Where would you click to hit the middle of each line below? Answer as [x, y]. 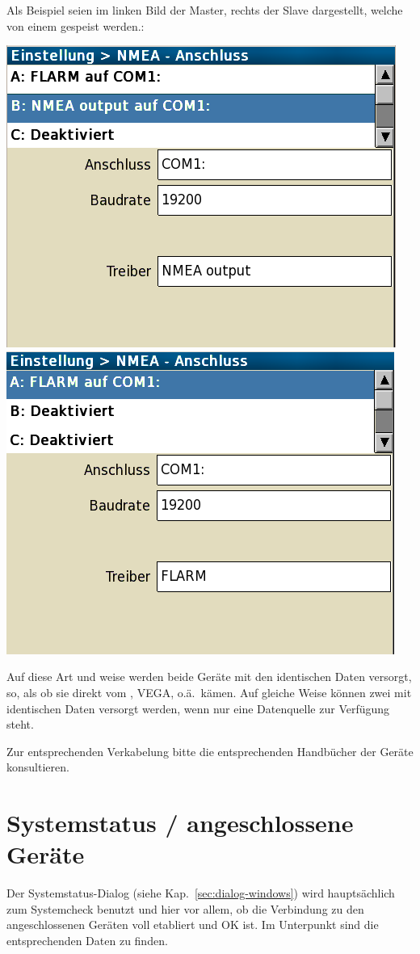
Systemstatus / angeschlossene [180, 823]
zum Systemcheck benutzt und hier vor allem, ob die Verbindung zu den [185, 908]
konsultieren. [38, 767]
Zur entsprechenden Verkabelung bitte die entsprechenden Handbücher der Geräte [210, 751]
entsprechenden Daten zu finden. [87, 941]
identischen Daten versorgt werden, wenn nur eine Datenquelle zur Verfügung [198, 708]
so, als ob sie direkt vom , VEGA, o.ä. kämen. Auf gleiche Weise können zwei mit [209, 692]
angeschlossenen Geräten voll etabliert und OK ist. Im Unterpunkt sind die [193, 925]
